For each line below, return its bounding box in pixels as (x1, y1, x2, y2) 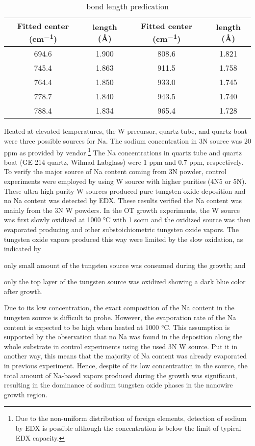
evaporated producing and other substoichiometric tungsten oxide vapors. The (4, 224, 239, 234)
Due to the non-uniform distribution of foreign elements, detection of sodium (15, 413, 247, 423)
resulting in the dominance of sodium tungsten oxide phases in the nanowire (4, 380, 233, 390)
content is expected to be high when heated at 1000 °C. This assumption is (4, 322, 230, 332)
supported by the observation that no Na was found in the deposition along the (4, 331, 243, 342)
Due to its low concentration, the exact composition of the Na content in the (4, 302, 234, 313)
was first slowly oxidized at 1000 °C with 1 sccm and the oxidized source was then (4, 214, 251, 225)
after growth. (4, 286, 43, 296)
